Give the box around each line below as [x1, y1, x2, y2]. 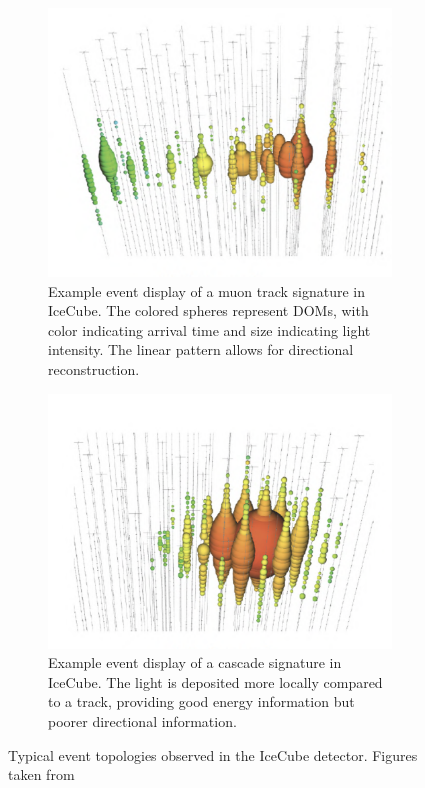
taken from [8, 764, 75, 785]
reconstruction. [48, 359, 140, 380]
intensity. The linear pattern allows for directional [48, 339, 354, 360]
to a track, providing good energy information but [48, 691, 355, 712]
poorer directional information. [48, 710, 237, 731]
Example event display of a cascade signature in [48, 652, 342, 673]
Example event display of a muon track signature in [48, 280, 365, 301]
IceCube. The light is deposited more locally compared [48, 671, 383, 692]
